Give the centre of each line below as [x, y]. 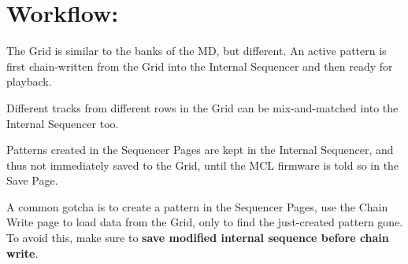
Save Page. [32, 180]
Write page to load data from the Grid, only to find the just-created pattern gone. [205, 222]
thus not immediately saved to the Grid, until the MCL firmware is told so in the [203, 165]
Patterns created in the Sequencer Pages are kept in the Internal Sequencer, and [200, 150]
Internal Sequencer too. [63, 123]
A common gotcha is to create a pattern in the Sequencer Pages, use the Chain [197, 206]
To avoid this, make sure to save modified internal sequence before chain [198, 238]
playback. [29, 81]
